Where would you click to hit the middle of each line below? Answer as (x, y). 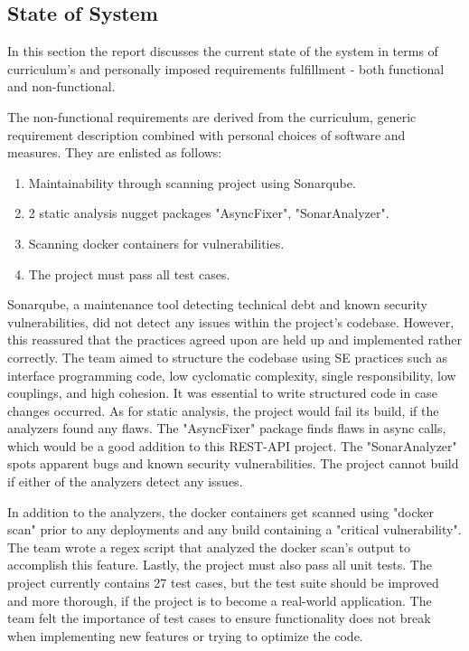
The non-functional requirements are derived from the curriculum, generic (212, 116)
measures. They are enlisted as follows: (115, 152)
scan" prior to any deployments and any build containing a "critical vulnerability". (234, 529)
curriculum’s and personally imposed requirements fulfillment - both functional (226, 68)
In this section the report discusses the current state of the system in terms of (223, 51)
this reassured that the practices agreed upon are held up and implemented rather (235, 340)
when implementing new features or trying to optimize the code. (185, 635)
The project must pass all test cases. (129, 274)
